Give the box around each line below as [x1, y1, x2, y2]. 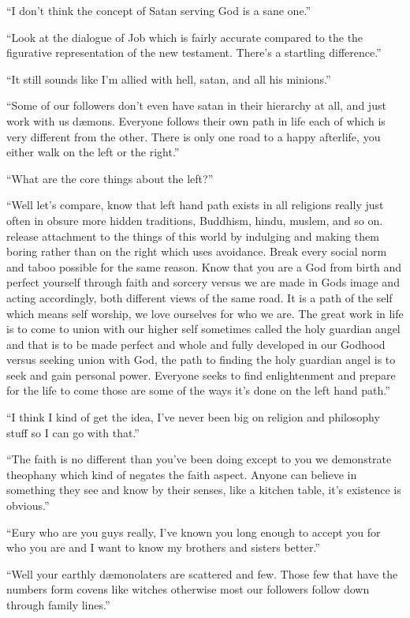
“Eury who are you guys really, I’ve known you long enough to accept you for [6, 523, 381, 540]
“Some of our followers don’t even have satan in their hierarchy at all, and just [6, 97, 386, 114]
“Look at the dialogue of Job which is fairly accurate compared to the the [6, 28, 363, 45]
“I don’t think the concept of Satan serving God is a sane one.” [6, 2, 311, 18]
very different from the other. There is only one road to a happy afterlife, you [6, 128, 381, 144]
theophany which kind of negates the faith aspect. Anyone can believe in [6, 466, 357, 482]
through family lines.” [6, 597, 110, 612]
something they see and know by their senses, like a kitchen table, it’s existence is [6, 481, 401, 498]
